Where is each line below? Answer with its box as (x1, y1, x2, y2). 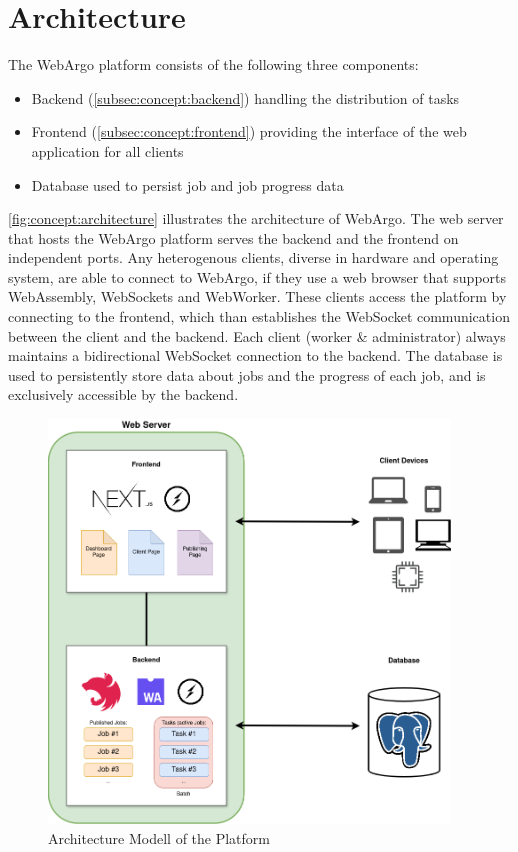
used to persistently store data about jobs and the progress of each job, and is (8, 364, 486, 385)
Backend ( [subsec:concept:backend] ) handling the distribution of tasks (31, 87, 460, 108)
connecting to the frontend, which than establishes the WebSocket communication (8, 306, 510, 327)
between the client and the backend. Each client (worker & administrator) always (8, 325, 506, 346)
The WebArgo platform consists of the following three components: (8, 54, 419, 75)
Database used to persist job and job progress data (31, 174, 344, 195)
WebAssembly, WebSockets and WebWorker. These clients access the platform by (8, 286, 507, 307)
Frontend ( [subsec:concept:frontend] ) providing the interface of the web (31, 121, 467, 142)
